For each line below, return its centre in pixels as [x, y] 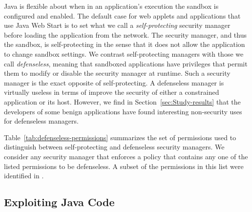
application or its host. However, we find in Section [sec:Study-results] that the [122, 101]
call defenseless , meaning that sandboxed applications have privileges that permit [126, 63]
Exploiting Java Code [59, 202]
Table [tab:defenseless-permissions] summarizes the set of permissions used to [120, 137]
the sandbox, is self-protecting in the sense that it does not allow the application [125, 44]
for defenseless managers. [41, 121]
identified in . [24, 176]
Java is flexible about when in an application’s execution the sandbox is [111, 6]
